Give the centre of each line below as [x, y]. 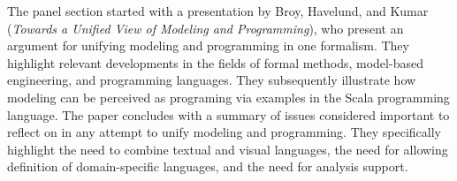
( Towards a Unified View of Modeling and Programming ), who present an [206, 28]
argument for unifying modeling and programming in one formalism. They [208, 45]
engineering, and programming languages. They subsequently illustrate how [212, 80]
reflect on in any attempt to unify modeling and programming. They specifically [225, 132]
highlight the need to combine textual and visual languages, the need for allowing [228, 149]
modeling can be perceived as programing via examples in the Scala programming [228, 97]
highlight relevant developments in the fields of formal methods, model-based [215, 62]
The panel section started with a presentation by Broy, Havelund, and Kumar [218, 11]
